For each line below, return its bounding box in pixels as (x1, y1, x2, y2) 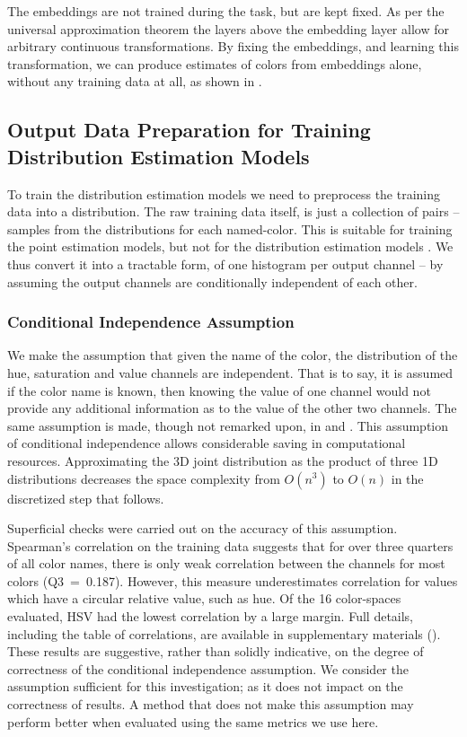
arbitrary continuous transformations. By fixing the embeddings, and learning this (7, 37, 459, 56)
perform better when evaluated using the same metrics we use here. (7, 712, 379, 731)
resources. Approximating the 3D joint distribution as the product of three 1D (7, 451, 438, 469)
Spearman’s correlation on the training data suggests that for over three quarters (7, 536, 454, 555)
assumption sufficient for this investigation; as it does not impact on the (7, 677, 403, 696)
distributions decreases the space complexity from (7, 469, 280, 487)
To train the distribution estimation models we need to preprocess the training (7, 184, 441, 203)
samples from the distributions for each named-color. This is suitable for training (7, 219, 453, 238)
